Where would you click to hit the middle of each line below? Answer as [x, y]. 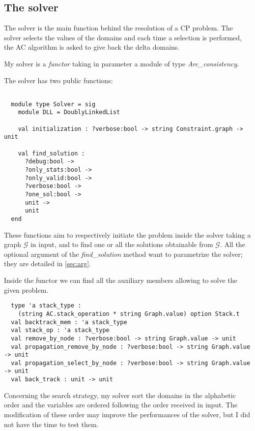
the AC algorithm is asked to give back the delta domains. [92, 47]
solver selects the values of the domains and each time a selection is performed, [123, 37]
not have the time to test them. [51, 424]
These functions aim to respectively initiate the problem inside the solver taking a [127, 234]
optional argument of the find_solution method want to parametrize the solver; [123, 254]
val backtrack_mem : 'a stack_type [69, 322]
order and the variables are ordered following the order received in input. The [121, 405]
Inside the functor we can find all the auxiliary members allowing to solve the [121, 280]
